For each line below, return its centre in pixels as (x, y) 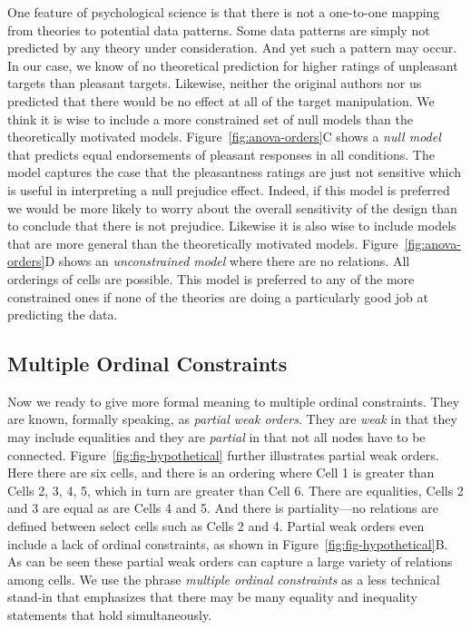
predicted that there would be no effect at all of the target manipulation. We (221, 100)
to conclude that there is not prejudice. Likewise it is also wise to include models (232, 226)
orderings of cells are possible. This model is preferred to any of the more (211, 278)
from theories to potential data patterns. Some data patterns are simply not (219, 30)
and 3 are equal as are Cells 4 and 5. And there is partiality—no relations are (223, 508)
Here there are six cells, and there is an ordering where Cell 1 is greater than (221, 472)
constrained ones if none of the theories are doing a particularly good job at (218, 296)
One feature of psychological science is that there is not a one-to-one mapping (224, 12)
